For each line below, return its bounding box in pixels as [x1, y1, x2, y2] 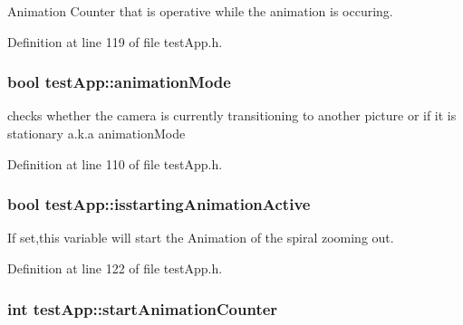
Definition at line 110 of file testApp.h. [7, 154, 223, 173]
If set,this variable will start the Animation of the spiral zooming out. [7, 228, 394, 247]
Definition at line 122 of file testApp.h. [7, 259, 223, 277]
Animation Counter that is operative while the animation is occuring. [7, 2, 393, 20]
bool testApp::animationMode [7, 71, 231, 93]
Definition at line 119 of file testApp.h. [7, 32, 223, 51]
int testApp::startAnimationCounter [7, 297, 278, 320]
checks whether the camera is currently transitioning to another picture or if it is [7, 106, 457, 125]
